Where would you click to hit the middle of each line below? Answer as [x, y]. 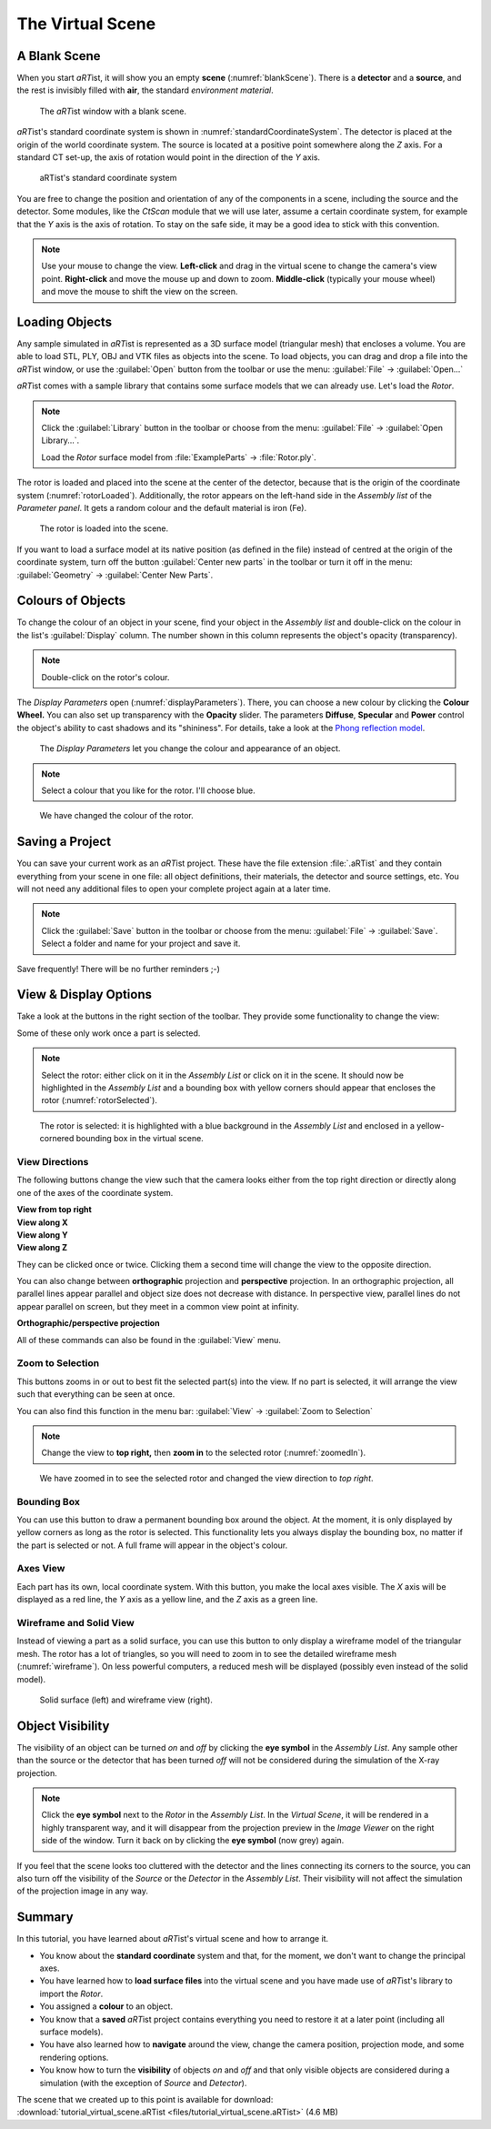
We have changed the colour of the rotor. [117, 816]
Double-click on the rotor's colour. [105, 677]
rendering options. [74, 2057]
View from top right [55, 1210]
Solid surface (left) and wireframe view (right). [126, 1700]
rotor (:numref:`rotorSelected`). [100, 1100]
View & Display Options [85, 994]
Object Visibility [63, 1726]
